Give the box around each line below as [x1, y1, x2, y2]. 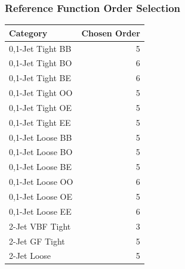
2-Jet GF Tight [9, 234, 65, 247]
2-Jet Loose [9, 249, 51, 262]
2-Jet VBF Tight [9, 219, 71, 232]
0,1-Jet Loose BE [9, 160, 72, 173]
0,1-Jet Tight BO [9, 57, 72, 69]
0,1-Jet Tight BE [9, 72, 72, 84]
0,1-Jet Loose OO [9, 175, 73, 188]
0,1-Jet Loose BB [9, 131, 72, 143]
